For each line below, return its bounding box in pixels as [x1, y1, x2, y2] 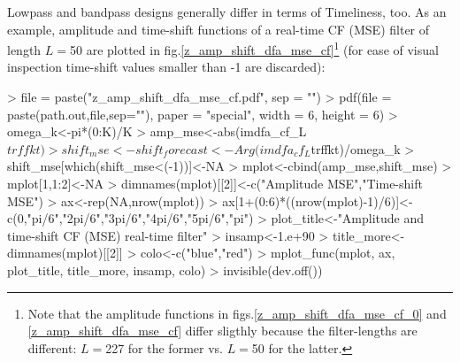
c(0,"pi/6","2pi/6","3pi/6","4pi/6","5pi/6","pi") [7, 209, 254, 227]
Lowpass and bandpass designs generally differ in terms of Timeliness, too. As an [7, 3, 447, 20]
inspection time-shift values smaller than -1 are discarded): [7, 58, 326, 76]
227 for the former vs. [105, 338, 223, 357]
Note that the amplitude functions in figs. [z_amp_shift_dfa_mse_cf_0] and [27, 304, 447, 322]
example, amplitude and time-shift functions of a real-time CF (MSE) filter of [7, 19, 430, 38]
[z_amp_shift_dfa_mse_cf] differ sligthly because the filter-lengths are [27, 321, 418, 340]
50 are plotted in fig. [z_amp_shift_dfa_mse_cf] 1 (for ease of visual [70, 38, 439, 58]
